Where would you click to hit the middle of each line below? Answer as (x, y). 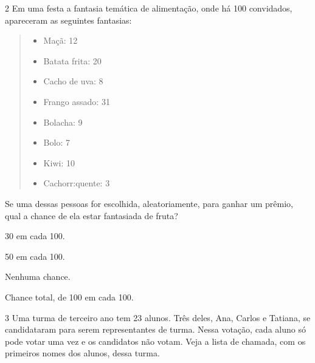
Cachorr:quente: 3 (77, 183)
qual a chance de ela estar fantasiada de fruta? (92, 215)
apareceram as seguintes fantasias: (68, 20)
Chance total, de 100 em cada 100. (69, 297)
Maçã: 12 (61, 40)
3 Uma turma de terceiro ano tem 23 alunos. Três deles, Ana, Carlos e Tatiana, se (158, 317)
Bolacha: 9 (63, 122)
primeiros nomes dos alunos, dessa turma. (82, 353)
